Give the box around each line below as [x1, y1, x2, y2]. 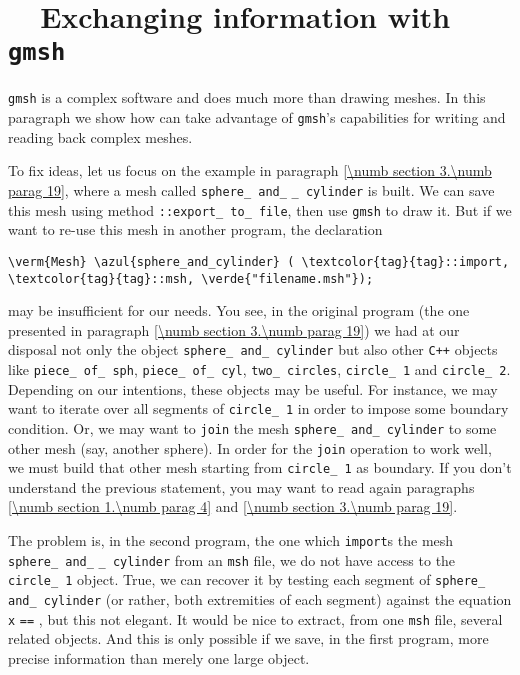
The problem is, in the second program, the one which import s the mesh [8, 530, 454, 551]
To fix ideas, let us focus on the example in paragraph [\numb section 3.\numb [8, 160, 492, 181]
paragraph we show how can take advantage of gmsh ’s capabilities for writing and [8, 107, 506, 128]
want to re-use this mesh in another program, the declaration [8, 219, 383, 240]
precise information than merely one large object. [8, 647, 310, 668]
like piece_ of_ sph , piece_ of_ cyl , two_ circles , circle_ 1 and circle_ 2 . [8, 359, 511, 379]
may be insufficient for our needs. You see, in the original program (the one [8, 300, 470, 321]
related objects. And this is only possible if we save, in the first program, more [8, 628, 489, 649]
